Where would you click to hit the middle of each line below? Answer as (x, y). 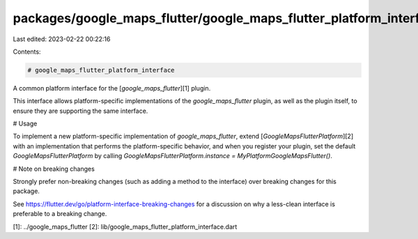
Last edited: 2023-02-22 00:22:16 (62, 39)
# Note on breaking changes (54, 169)
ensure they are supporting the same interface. (80, 111)
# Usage (25, 124)
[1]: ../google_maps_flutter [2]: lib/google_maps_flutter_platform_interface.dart (125, 226)
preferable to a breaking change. (60, 214)
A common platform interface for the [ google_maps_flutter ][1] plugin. (112, 88)
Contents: (27, 52)
